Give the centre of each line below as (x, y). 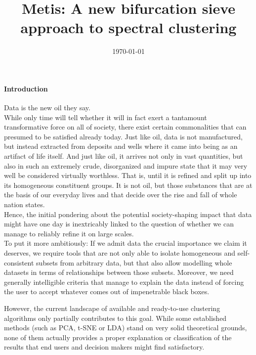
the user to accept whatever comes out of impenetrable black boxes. (107, 291)
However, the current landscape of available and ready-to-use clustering (112, 308)
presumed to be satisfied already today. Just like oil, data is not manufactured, (123, 136)
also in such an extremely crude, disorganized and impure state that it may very (126, 165)
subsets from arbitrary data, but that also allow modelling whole (134, 262)
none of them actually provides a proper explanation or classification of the (118, 337)
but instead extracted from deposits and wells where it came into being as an (121, 146)
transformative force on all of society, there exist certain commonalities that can (125, 127)
